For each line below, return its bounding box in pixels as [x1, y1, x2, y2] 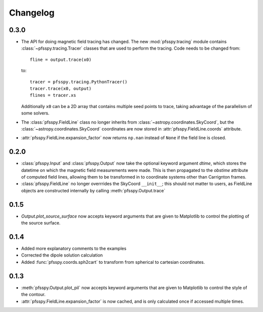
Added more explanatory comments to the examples [21, 246, 127, 252]
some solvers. [21, 110, 50, 116]
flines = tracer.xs [30, 92, 76, 98]
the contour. [21, 292, 46, 297]
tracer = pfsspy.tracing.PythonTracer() [30, 79, 128, 85]
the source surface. [21, 220, 61, 226]
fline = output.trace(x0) [30, 56, 92, 62]
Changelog [9, 7, 55, 18]
